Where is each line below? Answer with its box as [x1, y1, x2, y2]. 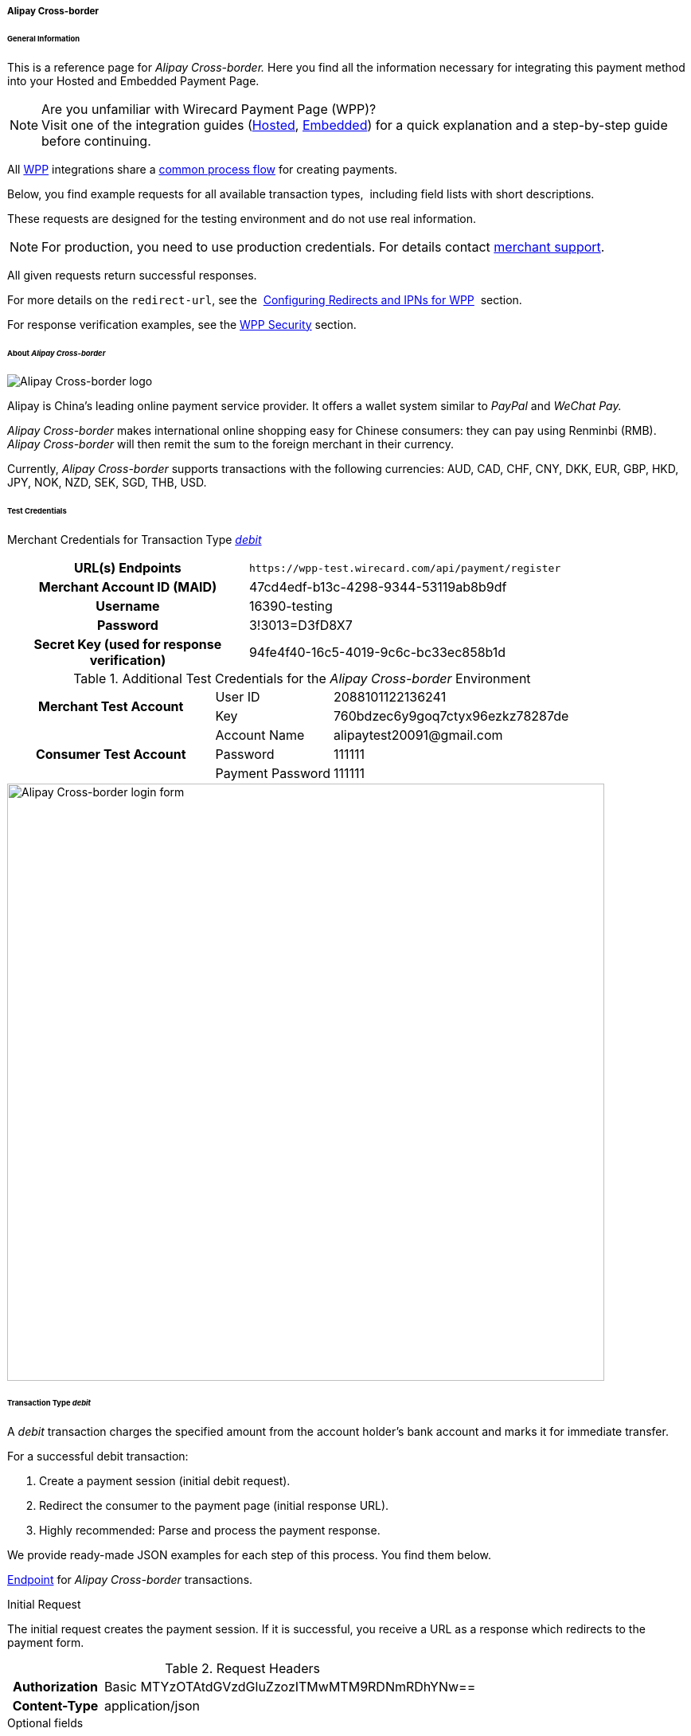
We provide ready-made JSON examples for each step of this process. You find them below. [7, 1547, 492, 1562]
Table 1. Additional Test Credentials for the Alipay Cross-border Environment [73, 671, 531, 687]
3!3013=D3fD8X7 [248, 617, 353, 634]
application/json [104, 1697, 200, 1714]
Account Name [215, 727, 305, 744]
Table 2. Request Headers [165, 1660, 320, 1676]
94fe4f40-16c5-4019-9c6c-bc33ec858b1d [248, 644, 506, 661]
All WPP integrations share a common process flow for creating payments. [7, 162, 398, 176]
